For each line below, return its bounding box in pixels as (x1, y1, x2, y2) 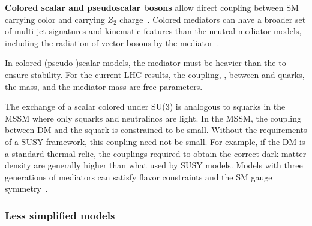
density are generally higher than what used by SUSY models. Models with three (5, 159, 303, 171)
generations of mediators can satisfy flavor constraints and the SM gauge (5, 170, 272, 183)
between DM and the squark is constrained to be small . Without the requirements (5, 123, 307, 136)
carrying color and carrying (5, 13, 105, 25)
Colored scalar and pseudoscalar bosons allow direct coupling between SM (5, 1, 299, 13)
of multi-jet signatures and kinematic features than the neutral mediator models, (5, 25, 302, 37)
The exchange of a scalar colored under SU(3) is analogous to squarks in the (5, 100, 286, 113)
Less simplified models (5, 207, 115, 222)
